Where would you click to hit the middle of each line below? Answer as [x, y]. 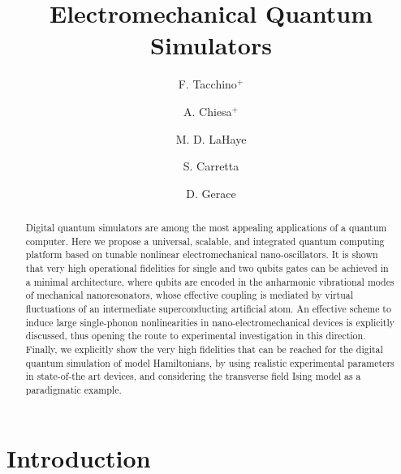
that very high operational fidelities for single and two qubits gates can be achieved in [207, 268]
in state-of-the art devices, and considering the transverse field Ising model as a [193, 376]
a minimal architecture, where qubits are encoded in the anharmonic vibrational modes [210, 281]
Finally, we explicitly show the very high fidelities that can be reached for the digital [204, 349]
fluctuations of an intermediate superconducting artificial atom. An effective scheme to [208, 309]
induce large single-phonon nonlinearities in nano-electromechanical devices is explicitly [210, 322]
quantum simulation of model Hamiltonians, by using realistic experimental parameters [210, 362]
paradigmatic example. [73, 389]
